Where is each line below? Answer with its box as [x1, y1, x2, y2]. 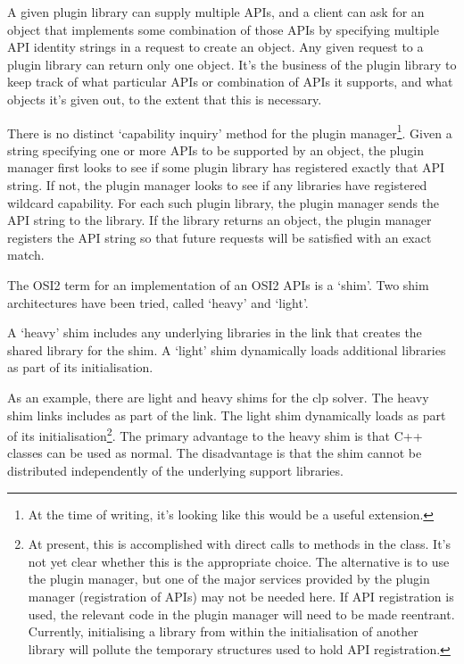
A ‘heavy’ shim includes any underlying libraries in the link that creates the [7, 323, 422, 342]
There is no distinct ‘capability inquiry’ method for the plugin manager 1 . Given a [7, 120, 452, 142]
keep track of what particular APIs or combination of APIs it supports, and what [7, 72, 453, 91]
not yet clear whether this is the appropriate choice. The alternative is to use [28, 552, 450, 570]
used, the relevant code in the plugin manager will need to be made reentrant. [28, 604, 455, 623]
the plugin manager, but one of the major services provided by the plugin [28, 569, 430, 588]
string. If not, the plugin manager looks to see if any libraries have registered [7, 176, 427, 194]
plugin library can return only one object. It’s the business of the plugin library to [7, 54, 457, 73]
